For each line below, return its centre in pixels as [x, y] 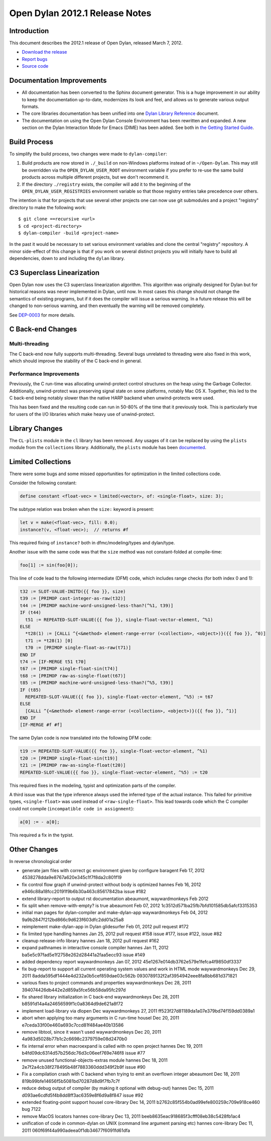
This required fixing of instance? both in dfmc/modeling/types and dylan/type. [92, 542]
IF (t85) [31, 690]
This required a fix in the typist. [41, 835]
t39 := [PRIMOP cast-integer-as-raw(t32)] [73, 599]
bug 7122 [31, 1109]
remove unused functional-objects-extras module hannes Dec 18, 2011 [95, 1060]
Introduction [29, 31]
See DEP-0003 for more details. [42, 315]
